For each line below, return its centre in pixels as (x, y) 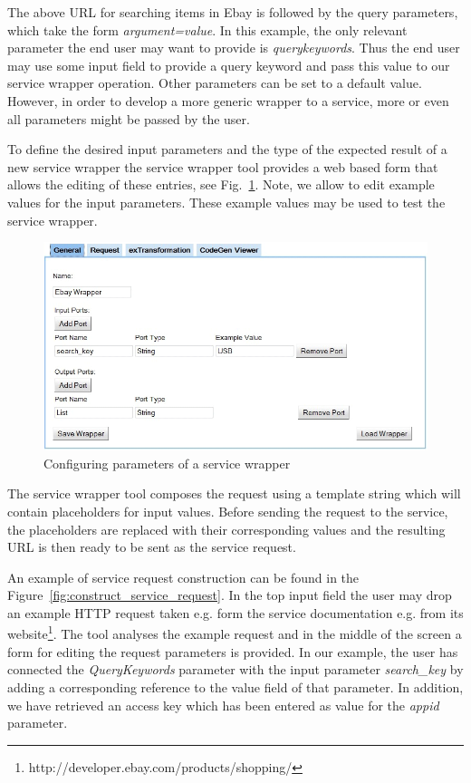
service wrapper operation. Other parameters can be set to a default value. (215, 83)
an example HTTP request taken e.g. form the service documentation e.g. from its (235, 612)
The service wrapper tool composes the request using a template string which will (234, 493)
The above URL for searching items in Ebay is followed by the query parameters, (233, 12)
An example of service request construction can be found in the (183, 577)
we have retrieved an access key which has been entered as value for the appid (223, 705)
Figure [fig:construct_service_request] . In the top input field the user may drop (230, 595)
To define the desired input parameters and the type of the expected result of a (227, 149)
